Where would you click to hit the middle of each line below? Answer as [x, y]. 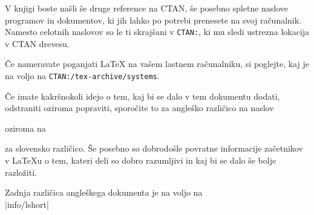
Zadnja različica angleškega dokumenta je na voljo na [104, 192]
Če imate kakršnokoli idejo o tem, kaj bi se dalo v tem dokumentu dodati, [142, 96]
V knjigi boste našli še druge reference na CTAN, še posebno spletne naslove [147, 8]
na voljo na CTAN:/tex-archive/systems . [82, 76]
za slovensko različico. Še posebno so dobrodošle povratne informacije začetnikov [154, 148]
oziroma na [25, 128]
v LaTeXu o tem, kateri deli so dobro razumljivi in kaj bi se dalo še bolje [141, 160]
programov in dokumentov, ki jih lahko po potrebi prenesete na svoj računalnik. [153, 20]
